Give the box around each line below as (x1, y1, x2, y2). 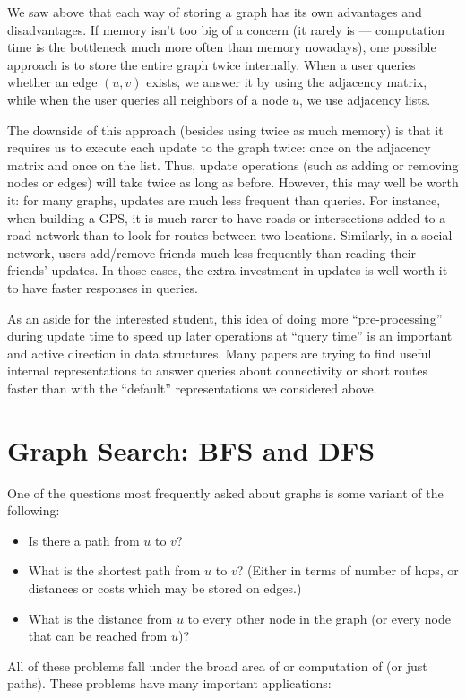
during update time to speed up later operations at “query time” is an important (7, 326, 453, 345)
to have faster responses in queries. (7, 278, 198, 297)
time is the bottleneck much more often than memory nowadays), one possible (7, 38, 436, 56)
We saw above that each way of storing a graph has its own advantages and (7, 3, 422, 21)
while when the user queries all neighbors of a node (7, 90, 289, 108)
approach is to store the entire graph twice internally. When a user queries (7, 55, 416, 73)
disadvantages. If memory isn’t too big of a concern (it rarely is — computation (7, 20, 445, 39)
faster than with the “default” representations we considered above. (7, 378, 377, 397)
